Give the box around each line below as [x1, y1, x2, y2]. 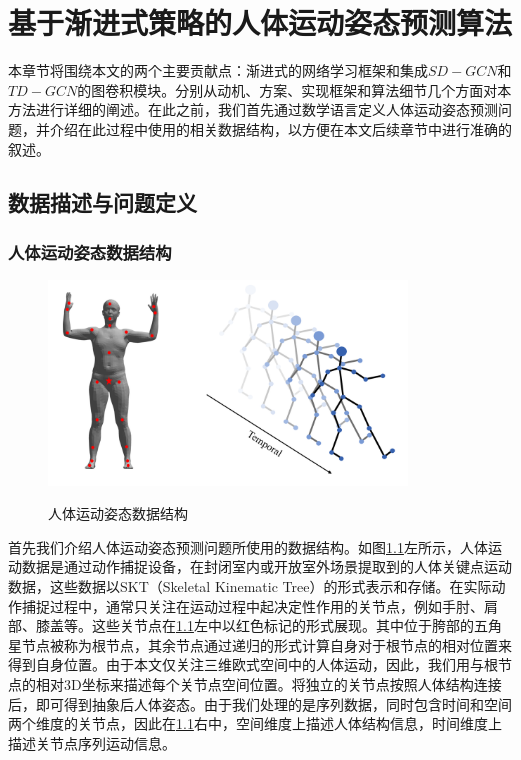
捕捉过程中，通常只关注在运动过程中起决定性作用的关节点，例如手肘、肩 [21, 595, 498, 616]
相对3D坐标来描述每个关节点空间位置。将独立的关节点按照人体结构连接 [35, 673, 502, 694]
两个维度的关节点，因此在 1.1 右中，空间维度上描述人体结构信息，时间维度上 [8, 713, 502, 734]
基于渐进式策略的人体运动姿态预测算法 [8, 2, 513, 43]
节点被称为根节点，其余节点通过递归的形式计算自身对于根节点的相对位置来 [21, 634, 512, 655]
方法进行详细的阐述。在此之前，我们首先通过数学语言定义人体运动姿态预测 [8, 99, 498, 120]
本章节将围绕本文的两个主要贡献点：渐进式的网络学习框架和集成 [8, 60, 428, 81]
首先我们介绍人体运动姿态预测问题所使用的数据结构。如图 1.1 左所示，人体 [8, 536, 488, 557]
